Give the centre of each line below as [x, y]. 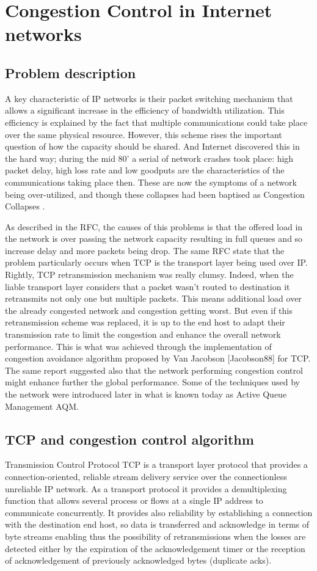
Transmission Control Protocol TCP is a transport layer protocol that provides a [156, 464]
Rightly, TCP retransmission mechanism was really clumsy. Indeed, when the [149, 275]
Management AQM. [42, 406]
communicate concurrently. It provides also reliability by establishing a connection [159, 512]
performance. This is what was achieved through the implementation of [138, 346]
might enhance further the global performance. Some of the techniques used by [152, 382]
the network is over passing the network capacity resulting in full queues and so [154, 238]
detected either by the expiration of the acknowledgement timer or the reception [155, 548]
